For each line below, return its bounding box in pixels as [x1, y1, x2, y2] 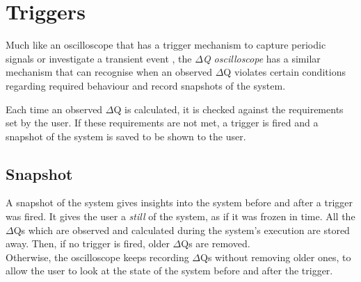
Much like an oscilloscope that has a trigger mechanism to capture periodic [6, 38, 326, 52]
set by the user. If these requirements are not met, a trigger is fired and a [6, 115, 319, 130]
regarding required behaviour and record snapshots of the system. [6, 78, 286, 92]
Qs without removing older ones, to [200, 249, 351, 264]
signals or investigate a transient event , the [6, 51, 192, 65]
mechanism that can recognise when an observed [6, 65, 212, 79]
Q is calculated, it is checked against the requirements [113, 101, 344, 116]
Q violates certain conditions [223, 65, 346, 79]
